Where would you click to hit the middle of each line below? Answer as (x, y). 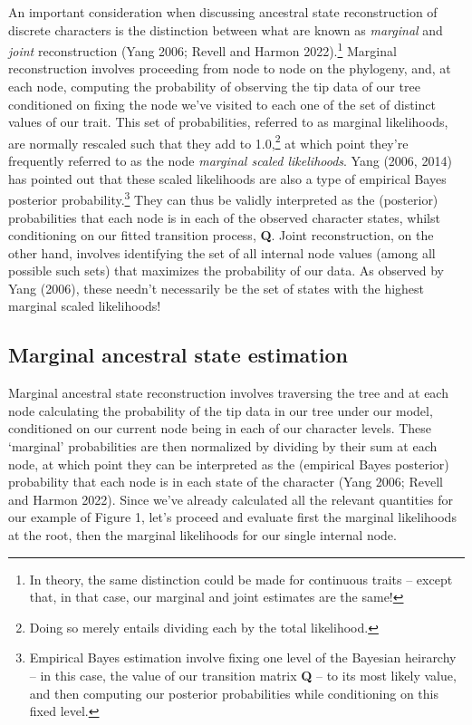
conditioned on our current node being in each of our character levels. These (220, 428)
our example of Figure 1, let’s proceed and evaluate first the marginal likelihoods (232, 517)
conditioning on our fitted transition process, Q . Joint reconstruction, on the (221, 235)
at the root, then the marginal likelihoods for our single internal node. (202, 535)
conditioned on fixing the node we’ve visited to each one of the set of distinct (222, 104)
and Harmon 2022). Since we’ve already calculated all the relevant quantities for (231, 499)
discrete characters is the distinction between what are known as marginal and (226, 29)
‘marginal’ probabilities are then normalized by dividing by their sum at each (223, 446)
